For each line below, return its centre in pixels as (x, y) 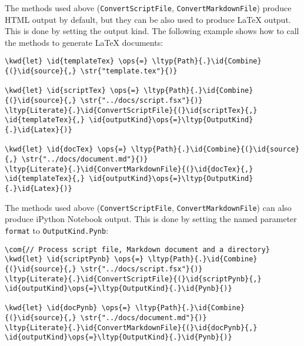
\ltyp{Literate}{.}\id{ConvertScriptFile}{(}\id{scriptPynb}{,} (133, 279)
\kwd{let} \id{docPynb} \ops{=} (68, 308)
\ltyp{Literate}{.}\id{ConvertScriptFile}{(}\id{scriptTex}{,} (131, 110)
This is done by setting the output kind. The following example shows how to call (152, 31)
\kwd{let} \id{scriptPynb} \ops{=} (74, 259)
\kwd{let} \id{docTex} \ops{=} (66, 150)
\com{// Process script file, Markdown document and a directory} (138, 249)
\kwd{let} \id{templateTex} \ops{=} (76, 61)
